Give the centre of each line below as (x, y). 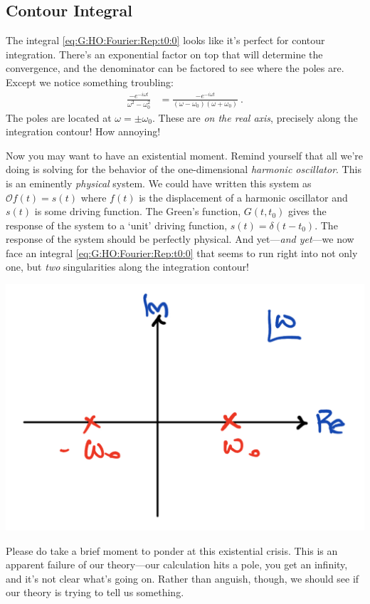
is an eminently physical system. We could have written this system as (159, 183)
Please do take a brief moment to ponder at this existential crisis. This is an (172, 550)
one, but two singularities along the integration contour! (127, 267)
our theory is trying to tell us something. (95, 592)
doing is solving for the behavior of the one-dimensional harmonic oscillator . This (184, 169)
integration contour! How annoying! (83, 131)
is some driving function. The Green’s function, (138, 211)
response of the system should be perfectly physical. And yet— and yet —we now (180, 239)
